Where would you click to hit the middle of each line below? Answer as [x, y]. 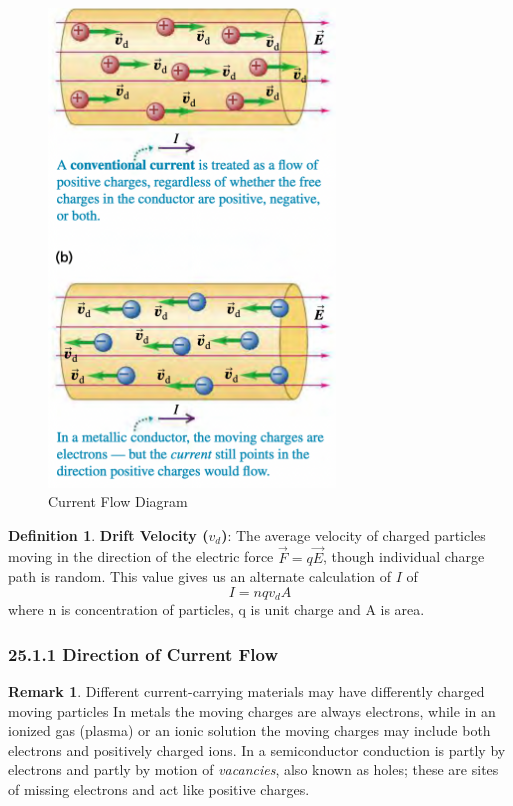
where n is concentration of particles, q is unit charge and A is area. [216, 609]
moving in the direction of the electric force [141, 556]
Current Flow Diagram [118, 501]
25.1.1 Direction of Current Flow [143, 653]
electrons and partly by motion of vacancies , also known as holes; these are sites [253, 769]
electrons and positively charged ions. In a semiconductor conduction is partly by [257, 749]
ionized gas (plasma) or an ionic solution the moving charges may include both [249, 730]
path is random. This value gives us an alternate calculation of [200, 576]
